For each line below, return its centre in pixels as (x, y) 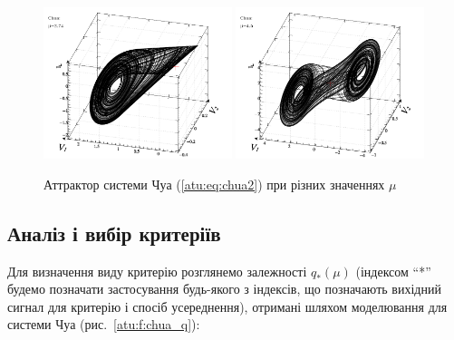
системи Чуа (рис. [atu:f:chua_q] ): (104, 324)
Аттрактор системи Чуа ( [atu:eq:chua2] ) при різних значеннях (214, 184)
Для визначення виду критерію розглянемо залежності (157, 271)
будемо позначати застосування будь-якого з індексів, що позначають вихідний (224, 289)
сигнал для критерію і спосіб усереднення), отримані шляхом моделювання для (227, 306)
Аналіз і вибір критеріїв (114, 233)
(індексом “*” (393, 271)
